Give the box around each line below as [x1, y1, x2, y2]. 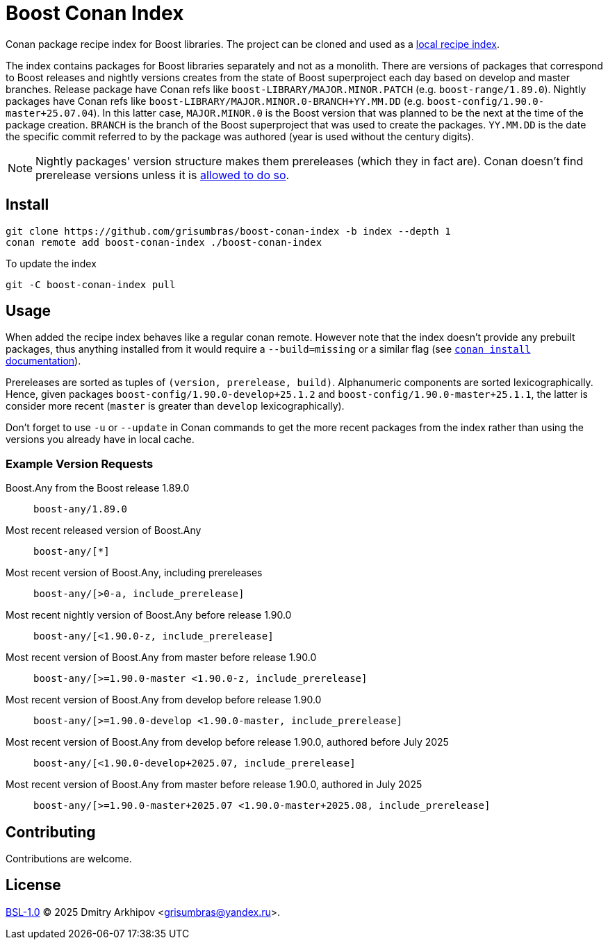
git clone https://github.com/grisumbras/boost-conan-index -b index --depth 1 [6, 225, 451, 237]
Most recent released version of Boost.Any [6, 524, 202, 537]
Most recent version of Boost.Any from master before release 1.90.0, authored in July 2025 [6, 778, 422, 791]
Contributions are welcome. [6, 853, 132, 865]
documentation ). [6, 355, 81, 367]
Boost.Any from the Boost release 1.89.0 [6, 482, 190, 494]
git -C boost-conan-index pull [6, 278, 176, 290]
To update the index [6, 257, 97, 269]
